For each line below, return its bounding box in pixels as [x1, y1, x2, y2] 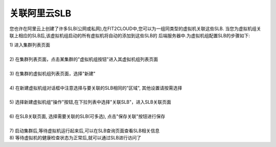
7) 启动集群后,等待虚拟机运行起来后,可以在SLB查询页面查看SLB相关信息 [9, 128, 160, 134]
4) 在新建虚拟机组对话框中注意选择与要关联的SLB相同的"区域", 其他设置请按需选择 [9, 85, 182, 91]
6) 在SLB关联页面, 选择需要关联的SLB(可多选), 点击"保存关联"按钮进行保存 [9, 113, 166, 119]
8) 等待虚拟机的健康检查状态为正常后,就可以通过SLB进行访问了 [9, 135, 142, 141]
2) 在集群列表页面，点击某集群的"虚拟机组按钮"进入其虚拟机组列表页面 [9, 56, 158, 62]
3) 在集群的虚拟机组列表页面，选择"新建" [9, 70, 96, 77]
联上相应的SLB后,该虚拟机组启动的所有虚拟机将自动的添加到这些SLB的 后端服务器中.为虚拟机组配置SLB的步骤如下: [9, 32, 250, 38]
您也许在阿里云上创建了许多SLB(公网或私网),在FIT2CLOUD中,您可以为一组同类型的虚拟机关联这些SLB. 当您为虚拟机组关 [9, 26, 261, 32]
